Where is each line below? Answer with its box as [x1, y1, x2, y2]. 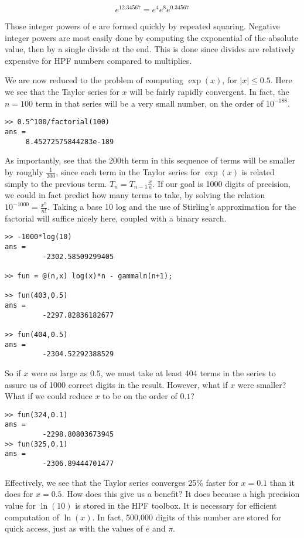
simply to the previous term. [5, 177, 107, 189]
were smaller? [237, 378, 286, 390]
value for [5, 499, 36, 511]
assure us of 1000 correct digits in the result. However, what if [5, 378, 228, 390]
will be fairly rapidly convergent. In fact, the [129, 86, 289, 98]
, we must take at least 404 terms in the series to [100, 367, 276, 379]
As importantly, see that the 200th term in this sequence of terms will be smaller [5, 154, 296, 166]
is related [241, 165, 275, 178]
